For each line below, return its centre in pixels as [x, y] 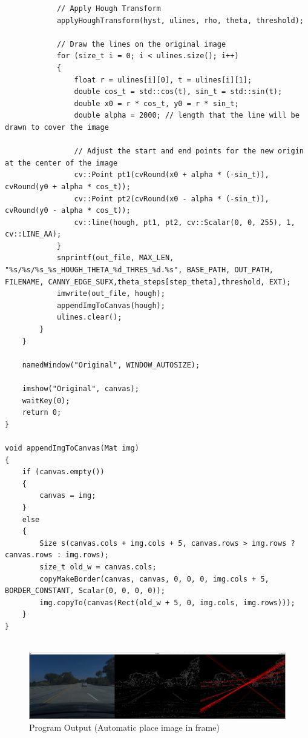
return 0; [42, 413]
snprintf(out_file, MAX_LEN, [115, 258]
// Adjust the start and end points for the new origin [189, 151]
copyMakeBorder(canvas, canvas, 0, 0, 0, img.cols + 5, [154, 579]
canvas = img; [68, 496]
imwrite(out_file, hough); [111, 294]
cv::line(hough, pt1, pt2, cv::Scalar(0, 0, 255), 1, [185, 222]
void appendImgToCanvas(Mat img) [72, 448]
